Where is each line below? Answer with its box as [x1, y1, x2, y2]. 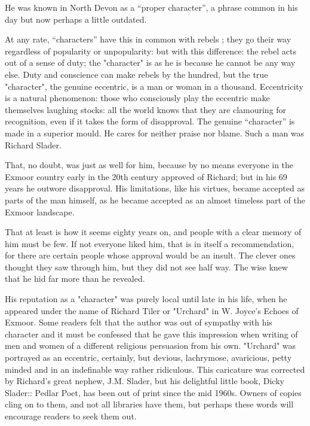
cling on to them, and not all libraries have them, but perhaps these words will [5, 398, 294, 410]
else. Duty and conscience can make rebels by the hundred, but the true [5, 68, 268, 80]
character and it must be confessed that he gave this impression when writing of [5, 327, 298, 340]
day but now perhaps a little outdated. [5, 13, 147, 25]
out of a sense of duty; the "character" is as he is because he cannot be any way [5, 56, 296, 69]
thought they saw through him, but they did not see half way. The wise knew [5, 260, 288, 273]
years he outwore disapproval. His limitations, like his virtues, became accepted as [5, 182, 305, 194]
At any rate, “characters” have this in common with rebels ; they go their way [5, 33, 291, 45]
